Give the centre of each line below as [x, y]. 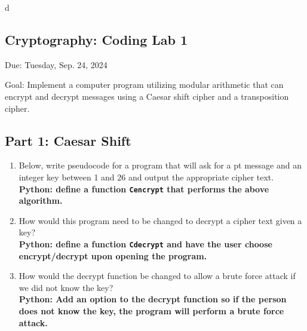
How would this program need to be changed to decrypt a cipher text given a [160, 220]
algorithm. [41, 200]
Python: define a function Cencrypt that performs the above [144, 189]
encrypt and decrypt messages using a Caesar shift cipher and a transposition [147, 96]
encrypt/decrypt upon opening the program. [113, 255]
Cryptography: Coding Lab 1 [96, 39]
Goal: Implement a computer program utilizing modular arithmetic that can [144, 85]
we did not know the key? [66, 287]
